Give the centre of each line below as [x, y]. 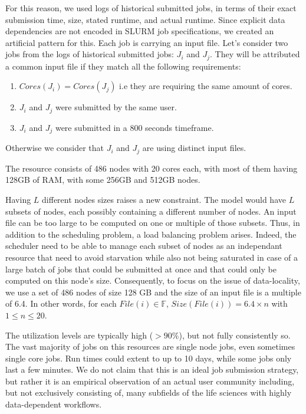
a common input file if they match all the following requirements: [123, 66]
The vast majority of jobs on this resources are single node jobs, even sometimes [150, 346]
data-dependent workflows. [54, 404]
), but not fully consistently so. [235, 335]
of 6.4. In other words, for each [61, 303]
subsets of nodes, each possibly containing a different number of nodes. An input [151, 211]
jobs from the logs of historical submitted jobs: [90, 54]
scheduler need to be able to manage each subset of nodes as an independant [144, 246]
